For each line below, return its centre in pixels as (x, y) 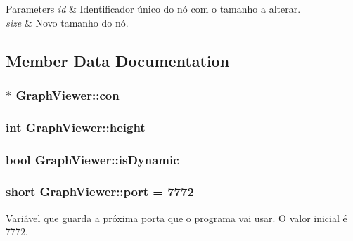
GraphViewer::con (68, 95)
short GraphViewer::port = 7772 (100, 191)
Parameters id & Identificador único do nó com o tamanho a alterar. (153, 8)
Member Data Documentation (118, 60)
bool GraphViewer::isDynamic (92, 159)
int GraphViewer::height (76, 127)
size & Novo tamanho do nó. (67, 22)
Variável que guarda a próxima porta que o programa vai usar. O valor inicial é (176, 217)
